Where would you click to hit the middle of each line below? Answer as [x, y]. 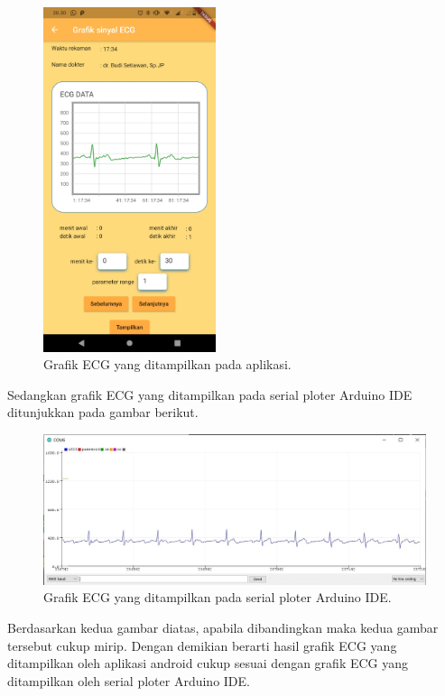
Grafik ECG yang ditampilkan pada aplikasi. [167, 364]
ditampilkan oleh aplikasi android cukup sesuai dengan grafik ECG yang [208, 663]
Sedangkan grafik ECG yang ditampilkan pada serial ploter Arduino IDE [210, 394]
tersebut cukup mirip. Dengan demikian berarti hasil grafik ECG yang [202, 645]
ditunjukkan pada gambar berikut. [103, 412]
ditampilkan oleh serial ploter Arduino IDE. [129, 680]
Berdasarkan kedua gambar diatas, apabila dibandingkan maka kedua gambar [223, 628]
